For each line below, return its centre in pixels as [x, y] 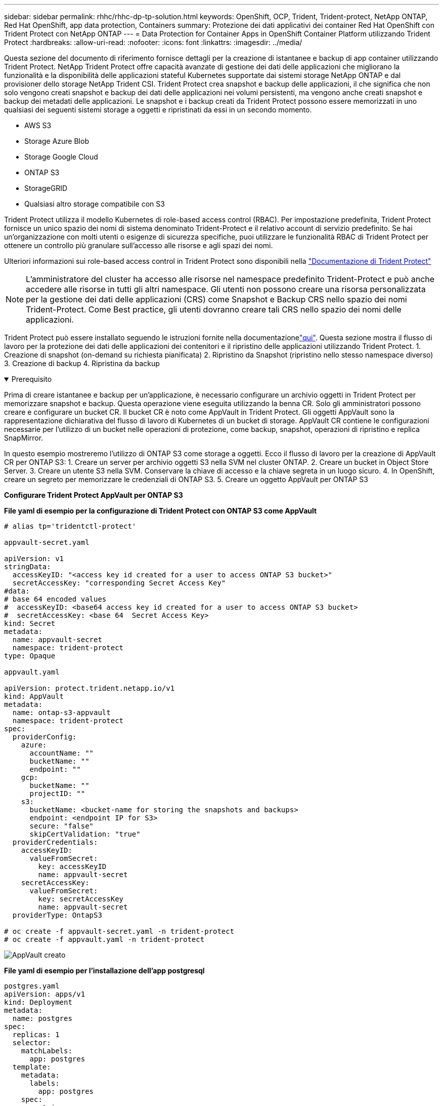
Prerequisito [32, 379]
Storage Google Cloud [61, 157]
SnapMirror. [24, 438]
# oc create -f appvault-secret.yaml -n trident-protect [119, 931]
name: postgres [42, 1018]
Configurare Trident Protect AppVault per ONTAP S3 [94, 495]
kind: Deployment [38, 1002]
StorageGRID [46, 188]
